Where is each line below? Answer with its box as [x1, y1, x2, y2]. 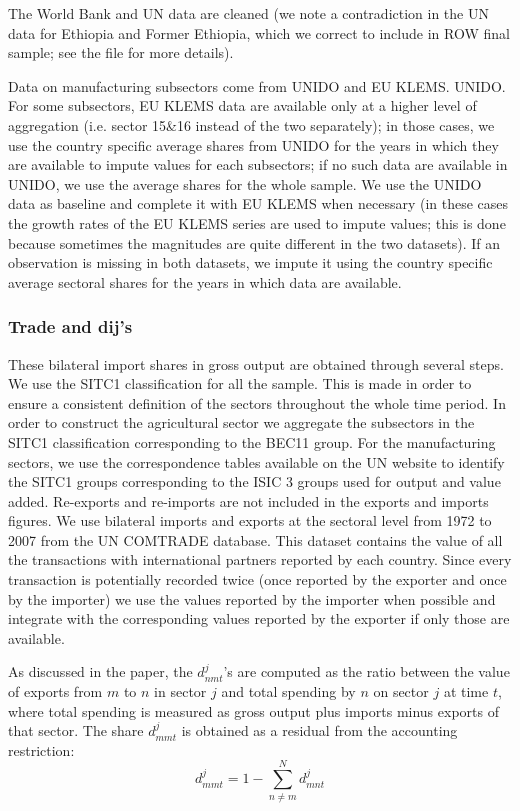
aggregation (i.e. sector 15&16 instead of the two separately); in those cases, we [8, 114, 495, 135]
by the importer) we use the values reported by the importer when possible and [8, 588, 496, 609]
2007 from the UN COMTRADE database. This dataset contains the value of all [8, 529, 503, 550]
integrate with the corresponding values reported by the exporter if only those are [8, 608, 510, 629]
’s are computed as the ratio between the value [223, 661, 510, 682]
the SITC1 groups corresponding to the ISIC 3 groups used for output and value [8, 471, 501, 492]
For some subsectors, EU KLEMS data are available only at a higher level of [8, 95, 477, 116]
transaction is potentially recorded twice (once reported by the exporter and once [8, 569, 507, 590]
